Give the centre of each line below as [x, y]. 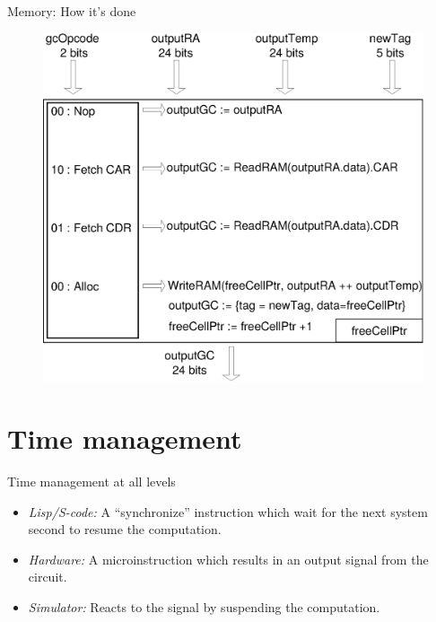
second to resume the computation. [125, 529]
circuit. [48, 577]
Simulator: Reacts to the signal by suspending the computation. [204, 607]
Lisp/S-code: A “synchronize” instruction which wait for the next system [228, 511]
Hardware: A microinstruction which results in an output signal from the [228, 559]
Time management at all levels [92, 482]
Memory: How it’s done [72, 11]
